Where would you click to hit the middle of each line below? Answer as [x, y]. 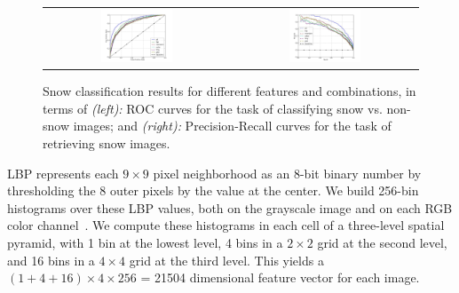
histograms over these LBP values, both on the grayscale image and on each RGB [230, 207]
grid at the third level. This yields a [226, 260]
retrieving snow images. [107, 143]
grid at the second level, [382, 242]
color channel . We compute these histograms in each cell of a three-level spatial [226, 225]
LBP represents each [63, 173]
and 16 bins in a [51, 260]
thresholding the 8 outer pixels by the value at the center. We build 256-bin [213, 190]
